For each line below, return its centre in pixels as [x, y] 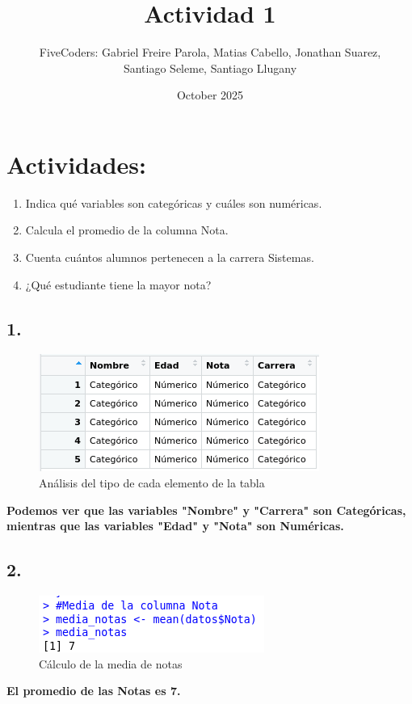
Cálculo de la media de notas [111, 663]
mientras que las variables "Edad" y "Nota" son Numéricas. [175, 526]
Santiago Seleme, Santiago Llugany [210, 67]
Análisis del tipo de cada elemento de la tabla [152, 483]
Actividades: [76, 164]
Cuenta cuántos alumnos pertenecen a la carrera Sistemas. [170, 257]
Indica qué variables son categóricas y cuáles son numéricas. [174, 202]
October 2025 [210, 95]
